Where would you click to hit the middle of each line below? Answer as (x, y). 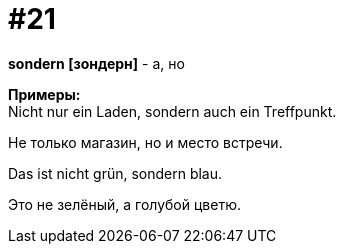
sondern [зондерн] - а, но (96, 63)
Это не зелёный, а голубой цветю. (124, 204)
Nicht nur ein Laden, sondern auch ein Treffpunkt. (172, 111)
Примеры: (44, 94)
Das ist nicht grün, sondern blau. (115, 173)
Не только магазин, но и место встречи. (145, 142)
